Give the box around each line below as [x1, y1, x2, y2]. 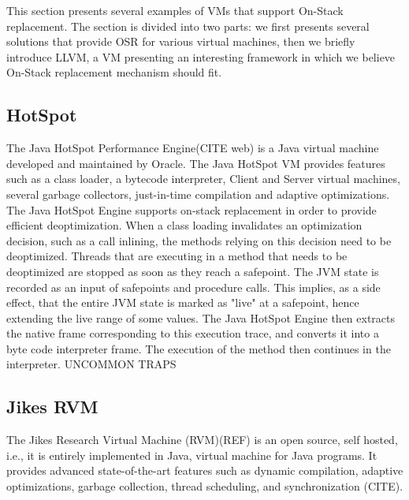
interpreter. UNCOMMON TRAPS [6, 356, 177, 372]
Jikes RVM [6, 394, 99, 419]
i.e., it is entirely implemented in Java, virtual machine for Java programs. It [6, 446, 377, 463]
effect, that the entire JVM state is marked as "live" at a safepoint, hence [6, 294, 359, 311]
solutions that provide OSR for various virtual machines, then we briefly [6, 33, 355, 50]
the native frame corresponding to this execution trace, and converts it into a [6, 325, 379, 341]
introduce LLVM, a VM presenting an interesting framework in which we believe [6, 48, 396, 65]
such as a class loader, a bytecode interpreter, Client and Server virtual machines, [6, 170, 400, 187]
